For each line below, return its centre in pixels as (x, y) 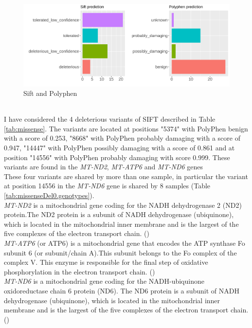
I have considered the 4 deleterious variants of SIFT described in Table (110, 119)
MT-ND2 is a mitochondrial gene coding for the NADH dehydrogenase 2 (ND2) (123, 205)
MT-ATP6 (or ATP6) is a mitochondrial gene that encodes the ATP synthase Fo (125, 243)
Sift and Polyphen (50, 93)
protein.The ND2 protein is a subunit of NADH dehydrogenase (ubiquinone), (119, 214)
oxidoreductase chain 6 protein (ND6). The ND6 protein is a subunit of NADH (122, 290)
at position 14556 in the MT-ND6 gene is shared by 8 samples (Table (107, 186)
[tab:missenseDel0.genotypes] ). (49, 195)
